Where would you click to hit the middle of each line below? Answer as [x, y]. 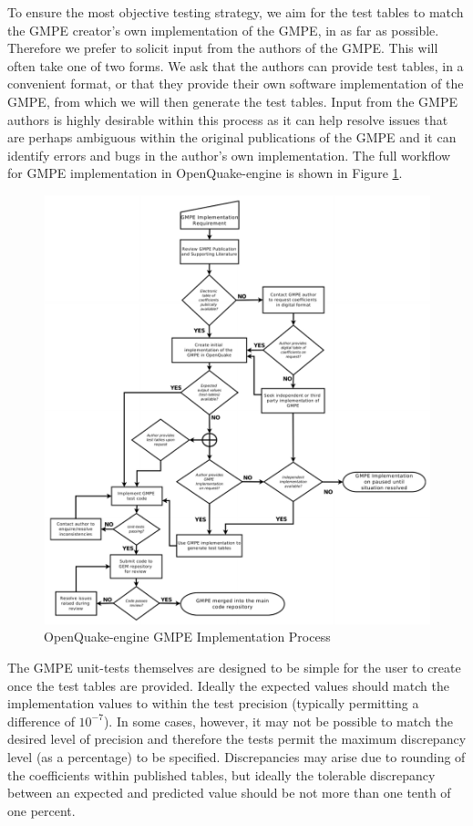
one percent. [41, 810]
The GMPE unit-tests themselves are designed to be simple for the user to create [234, 667]
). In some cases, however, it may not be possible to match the [278, 721]
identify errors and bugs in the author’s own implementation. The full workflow [229, 155]
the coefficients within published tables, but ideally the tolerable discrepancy [221, 774]
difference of [41, 721]
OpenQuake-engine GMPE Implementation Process [187, 637]
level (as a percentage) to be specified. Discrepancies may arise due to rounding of [236, 756]
